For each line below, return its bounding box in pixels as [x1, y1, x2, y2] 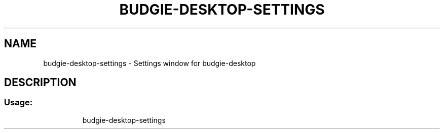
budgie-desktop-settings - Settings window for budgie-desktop [43, 58, 256, 68]
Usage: [4, 97, 33, 108]
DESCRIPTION [4, 76, 77, 89]
